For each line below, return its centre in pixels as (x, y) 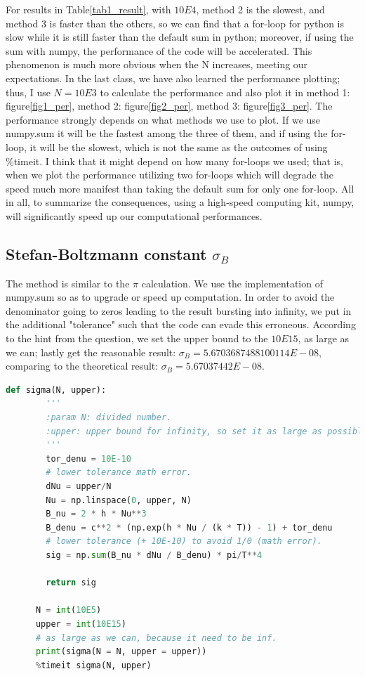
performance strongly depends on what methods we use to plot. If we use (163, 119)
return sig (71, 583)
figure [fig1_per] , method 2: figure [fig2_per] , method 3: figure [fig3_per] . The (169, 106)
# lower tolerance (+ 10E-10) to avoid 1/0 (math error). (184, 541)
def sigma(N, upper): (56, 390)
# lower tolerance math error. (119, 473)
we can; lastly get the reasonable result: (91, 352)
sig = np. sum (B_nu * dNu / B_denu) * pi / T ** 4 (154, 555)
